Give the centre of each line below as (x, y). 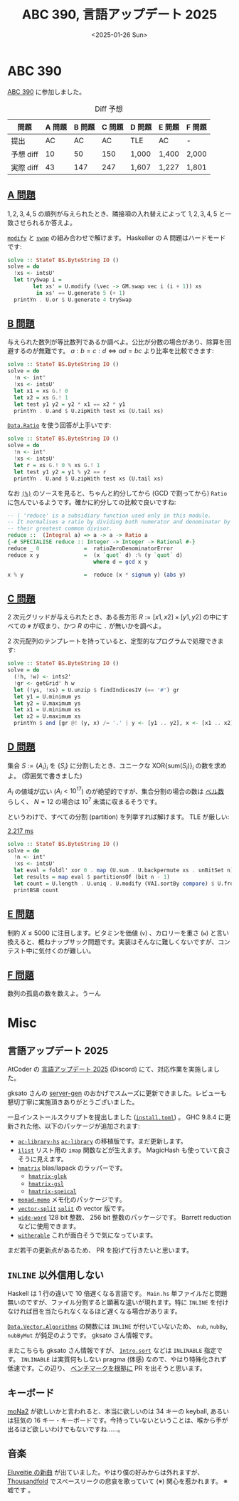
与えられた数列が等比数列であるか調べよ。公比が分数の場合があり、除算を (116, 342)
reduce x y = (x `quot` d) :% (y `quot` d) (95, 555)
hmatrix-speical (52, 1192)
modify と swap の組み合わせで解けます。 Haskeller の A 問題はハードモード (117, 237)
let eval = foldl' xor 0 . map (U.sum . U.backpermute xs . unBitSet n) (124, 870)
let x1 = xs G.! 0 (41, 391)
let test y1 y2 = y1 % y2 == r (60, 472)
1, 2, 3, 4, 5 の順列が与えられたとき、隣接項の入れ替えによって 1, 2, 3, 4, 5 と (116, 214)
